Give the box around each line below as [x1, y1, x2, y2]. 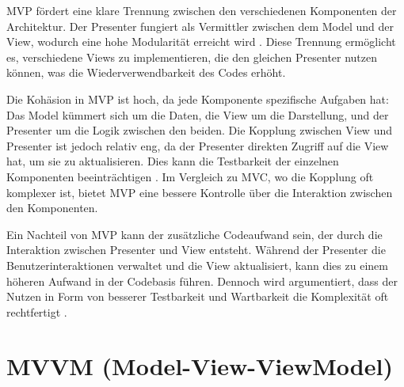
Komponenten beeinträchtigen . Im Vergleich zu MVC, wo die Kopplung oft [6, 168, 374, 184]
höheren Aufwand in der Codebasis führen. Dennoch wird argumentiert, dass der [6, 272, 398, 289]
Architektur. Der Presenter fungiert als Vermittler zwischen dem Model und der [6, 17, 394, 34]
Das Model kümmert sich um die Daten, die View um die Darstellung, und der [6, 106, 389, 123]
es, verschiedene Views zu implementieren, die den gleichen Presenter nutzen [6, 48, 378, 65]
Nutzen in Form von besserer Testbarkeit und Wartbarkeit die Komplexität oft [6, 288, 389, 305]
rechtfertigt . [6, 303, 67, 320]
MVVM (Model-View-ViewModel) [6, 350, 393, 382]
